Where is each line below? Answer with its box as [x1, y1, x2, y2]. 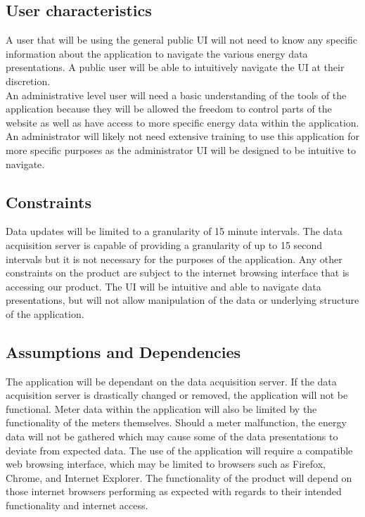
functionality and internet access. [6, 498, 148, 513]
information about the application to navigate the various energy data [6, 46, 308, 60]
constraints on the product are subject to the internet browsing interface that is [6, 265, 350, 280]
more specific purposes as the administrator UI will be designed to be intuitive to [6, 142, 356, 157]
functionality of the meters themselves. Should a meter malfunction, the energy [6, 415, 347, 430]
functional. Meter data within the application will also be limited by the [6, 401, 317, 416]
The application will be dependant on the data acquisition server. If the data [6, 374, 337, 388]
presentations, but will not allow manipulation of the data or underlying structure [6, 293, 359, 307]
